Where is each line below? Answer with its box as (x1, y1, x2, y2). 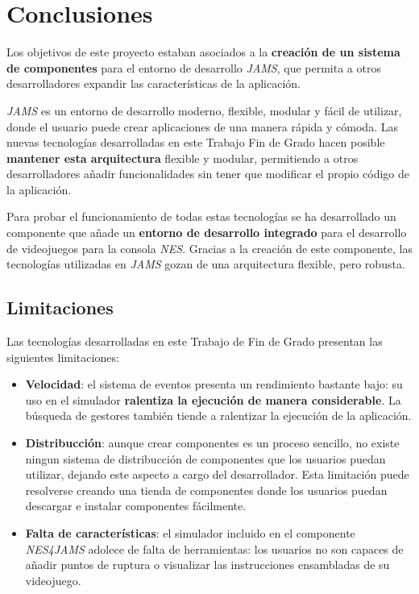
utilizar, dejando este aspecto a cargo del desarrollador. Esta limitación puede (25, 466, 409, 483)
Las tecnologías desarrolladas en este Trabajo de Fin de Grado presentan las (6, 333, 383, 350)
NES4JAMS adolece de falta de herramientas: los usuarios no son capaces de (25, 540, 404, 557)
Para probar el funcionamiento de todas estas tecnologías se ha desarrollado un (6, 208, 396, 225)
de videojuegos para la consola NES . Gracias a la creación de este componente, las (6, 239, 413, 256)
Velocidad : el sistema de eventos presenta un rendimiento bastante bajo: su (25, 376, 403, 393)
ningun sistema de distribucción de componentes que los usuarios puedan (25, 450, 386, 467)
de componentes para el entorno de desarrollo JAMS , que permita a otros (6, 59, 381, 76)
